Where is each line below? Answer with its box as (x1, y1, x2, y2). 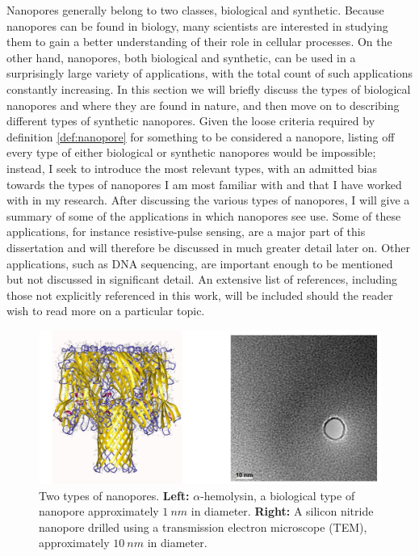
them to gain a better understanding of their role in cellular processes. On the (6, 33, 392, 50)
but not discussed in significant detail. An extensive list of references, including (6, 271, 398, 288)
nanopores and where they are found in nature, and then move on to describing (6, 96, 400, 113)
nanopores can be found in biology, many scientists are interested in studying (6, 17, 388, 34)
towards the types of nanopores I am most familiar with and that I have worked (6, 175, 402, 192)
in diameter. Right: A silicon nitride (191, 503, 374, 520)
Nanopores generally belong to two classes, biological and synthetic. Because (6, 2, 384, 18)
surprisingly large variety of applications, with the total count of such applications (6, 65, 413, 82)
